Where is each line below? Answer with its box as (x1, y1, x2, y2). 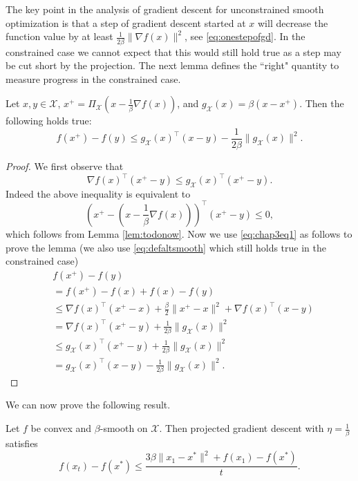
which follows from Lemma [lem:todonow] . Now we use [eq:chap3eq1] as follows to (6, 226, 352, 240)
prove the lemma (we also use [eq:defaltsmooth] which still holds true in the (6, 240, 327, 254)
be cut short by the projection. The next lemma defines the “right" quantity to (6, 58, 339, 73)
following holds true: (6, 113, 92, 128)
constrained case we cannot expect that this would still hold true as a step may (6, 44, 341, 59)
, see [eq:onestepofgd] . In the (184, 29, 305, 44)
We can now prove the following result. (6, 397, 171, 412)
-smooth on (100, 421, 148, 435)
